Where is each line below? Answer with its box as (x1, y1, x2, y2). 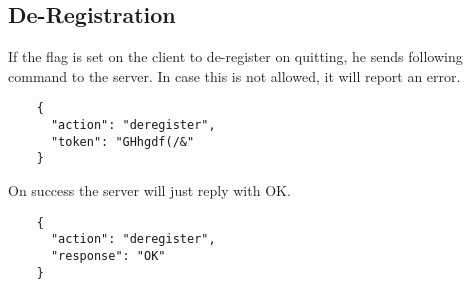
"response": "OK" (50, 248, 166, 263)
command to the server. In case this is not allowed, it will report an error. (8, 65, 461, 86)
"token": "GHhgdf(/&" (50, 134, 195, 149)
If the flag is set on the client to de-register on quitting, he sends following (8, 46, 463, 67)
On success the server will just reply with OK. (8, 180, 291, 201)
